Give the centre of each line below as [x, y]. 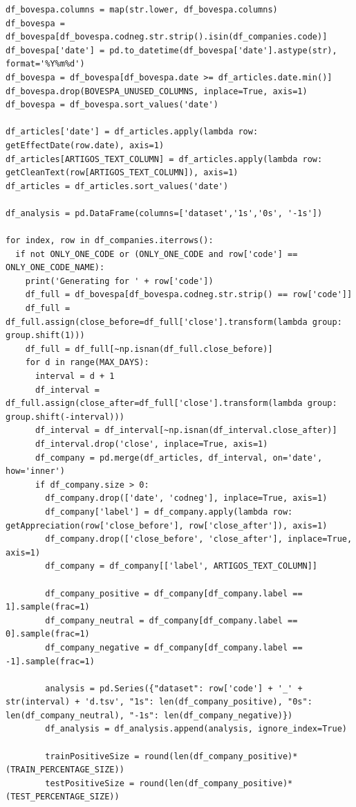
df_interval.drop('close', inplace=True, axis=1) [151, 444]
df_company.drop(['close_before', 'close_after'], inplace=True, [199, 539]
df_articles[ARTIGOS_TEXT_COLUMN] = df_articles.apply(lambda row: [164, 159]
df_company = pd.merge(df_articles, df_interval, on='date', [179, 458]
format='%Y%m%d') [45, 64]
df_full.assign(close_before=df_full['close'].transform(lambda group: [174, 322]
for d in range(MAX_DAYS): [87, 363]
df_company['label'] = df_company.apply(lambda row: [169, 512]
